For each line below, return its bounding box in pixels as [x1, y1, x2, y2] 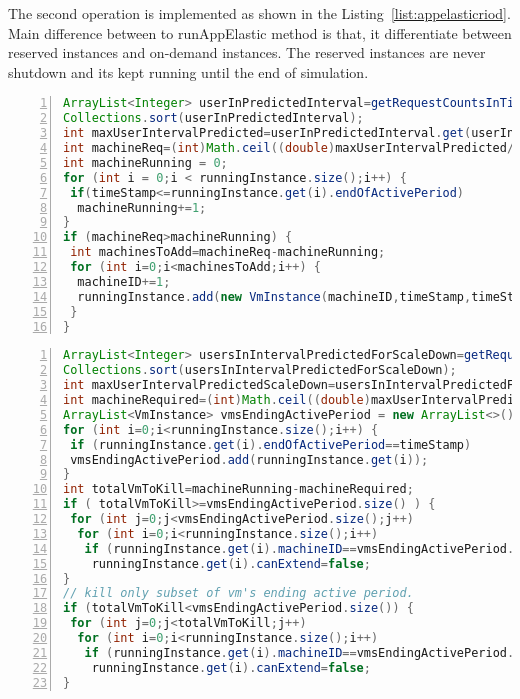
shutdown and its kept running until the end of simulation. [8, 61, 369, 82]
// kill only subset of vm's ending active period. [63, 586, 414, 601]
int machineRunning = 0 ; [63, 155, 228, 170]
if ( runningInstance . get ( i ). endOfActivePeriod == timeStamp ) [70, 437, 472, 452]
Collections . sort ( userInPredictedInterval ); [63, 111, 364, 126]
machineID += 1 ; [77, 274, 171, 289]
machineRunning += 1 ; [77, 200, 207, 215]
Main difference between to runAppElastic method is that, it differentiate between [8, 22, 512, 43]
